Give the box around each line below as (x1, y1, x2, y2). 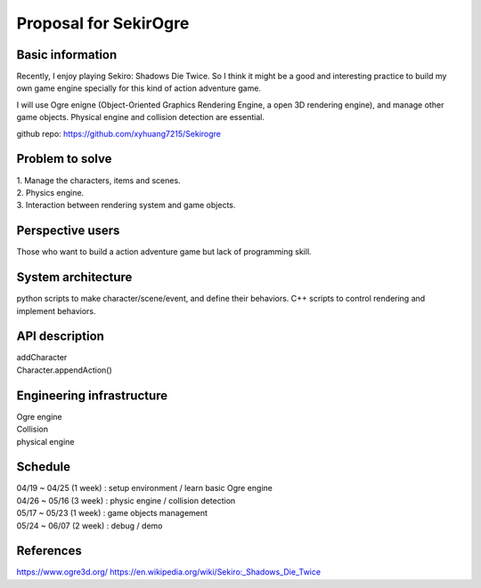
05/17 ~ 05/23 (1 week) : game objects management (16, 508, 208, 519)
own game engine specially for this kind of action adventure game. (16, 83, 262, 93)
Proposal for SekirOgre (16, 13, 190, 33)
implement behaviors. (16, 305, 97, 316)
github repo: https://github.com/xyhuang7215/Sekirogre (16, 128, 222, 139)
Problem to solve (16, 151, 112, 166)
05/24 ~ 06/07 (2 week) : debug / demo (16, 520, 163, 531)
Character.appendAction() (16, 365, 113, 375)
